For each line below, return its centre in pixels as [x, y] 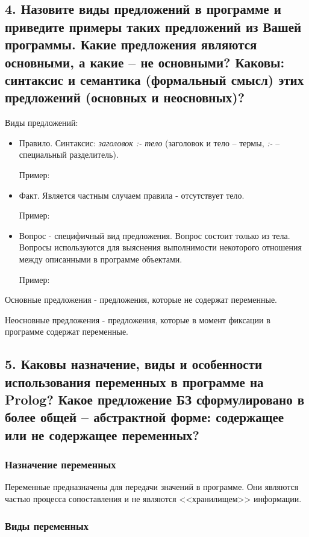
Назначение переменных [61, 464]
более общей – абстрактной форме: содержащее [145, 417]
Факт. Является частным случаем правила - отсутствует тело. [132, 195]
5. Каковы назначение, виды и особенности [134, 364]
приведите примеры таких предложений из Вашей [153, 26]
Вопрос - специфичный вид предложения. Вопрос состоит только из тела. [154, 235]
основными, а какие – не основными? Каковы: [145, 62]
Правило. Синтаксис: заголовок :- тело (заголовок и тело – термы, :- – [149, 142]
